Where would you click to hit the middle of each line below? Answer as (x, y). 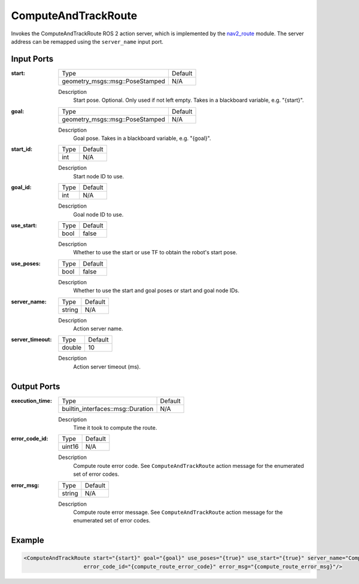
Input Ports (32, 59)
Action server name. (98, 328)
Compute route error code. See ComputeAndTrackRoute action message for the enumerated (189, 466)
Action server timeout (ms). (107, 366)
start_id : (22, 149)
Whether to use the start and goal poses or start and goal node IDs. (156, 291)
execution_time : (31, 400)
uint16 (70, 447)
